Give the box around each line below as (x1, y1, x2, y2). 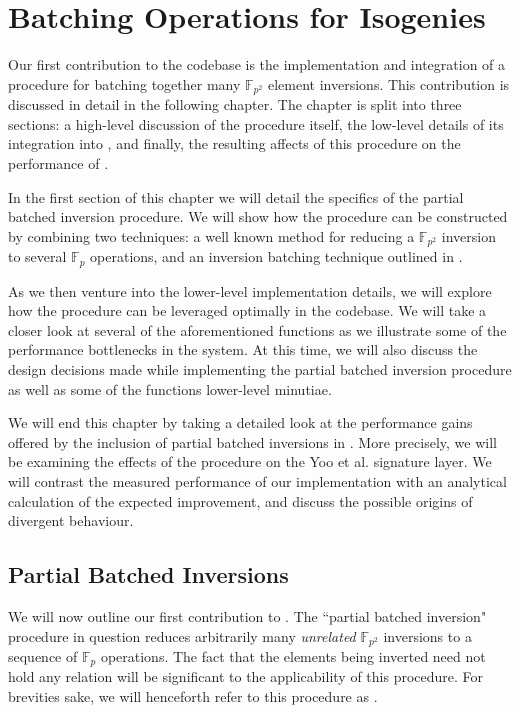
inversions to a (383, 625, 472, 646)
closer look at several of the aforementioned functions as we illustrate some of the (8, 319, 507, 340)
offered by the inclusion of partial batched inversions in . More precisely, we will (8, 431, 497, 452)
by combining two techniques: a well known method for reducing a (8, 225, 415, 246)
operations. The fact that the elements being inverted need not (100, 646, 486, 667)
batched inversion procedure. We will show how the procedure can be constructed (8, 206, 508, 227)
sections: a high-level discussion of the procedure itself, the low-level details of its (8, 113, 504, 134)
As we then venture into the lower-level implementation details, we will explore (8, 280, 492, 301)
